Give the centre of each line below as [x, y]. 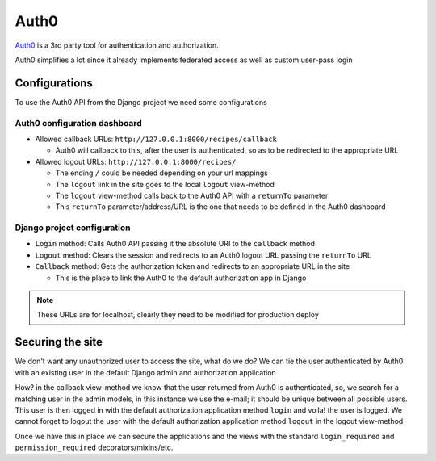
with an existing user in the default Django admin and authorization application [145, 372]
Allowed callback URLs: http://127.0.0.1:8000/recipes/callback [156, 139]
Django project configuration [73, 228]
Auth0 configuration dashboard [79, 123]
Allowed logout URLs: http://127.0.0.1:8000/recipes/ [136, 161]
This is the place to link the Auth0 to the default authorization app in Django [181, 278]
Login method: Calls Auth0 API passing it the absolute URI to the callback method [175, 244]
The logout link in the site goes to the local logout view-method [165, 184]
